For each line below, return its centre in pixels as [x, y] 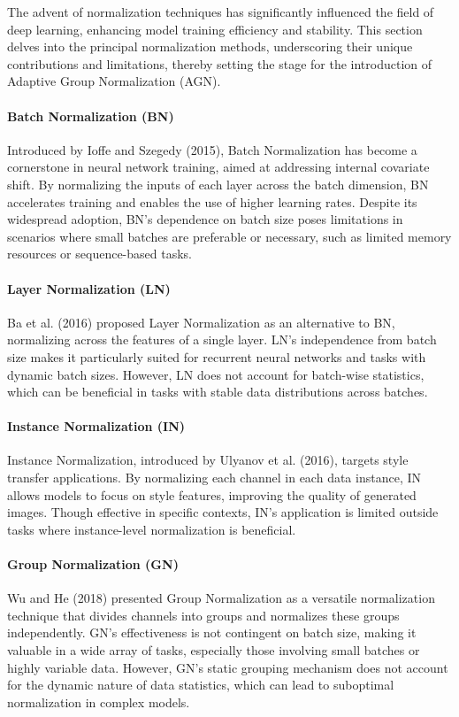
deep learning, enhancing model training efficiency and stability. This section [215, 29]
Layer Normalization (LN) [89, 288]
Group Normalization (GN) [93, 564]
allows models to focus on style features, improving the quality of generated [212, 494]
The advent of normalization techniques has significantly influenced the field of [221, 12]
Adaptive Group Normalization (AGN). [114, 81]
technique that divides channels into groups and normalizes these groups [203, 615]
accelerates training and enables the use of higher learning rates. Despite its [212, 201]
